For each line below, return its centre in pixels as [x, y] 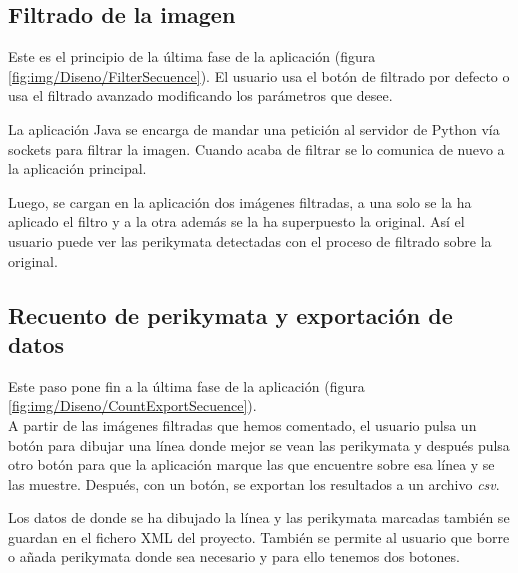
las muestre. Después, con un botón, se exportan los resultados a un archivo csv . [254, 483]
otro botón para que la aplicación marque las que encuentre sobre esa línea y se [251, 464]
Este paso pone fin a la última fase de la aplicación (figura [186, 385]
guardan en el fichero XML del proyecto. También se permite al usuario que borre [259, 536]
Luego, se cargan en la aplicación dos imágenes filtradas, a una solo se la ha [240, 201]
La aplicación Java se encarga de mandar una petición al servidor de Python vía [254, 128]
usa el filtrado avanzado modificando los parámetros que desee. [200, 95]
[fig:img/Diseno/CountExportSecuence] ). [132, 405]
